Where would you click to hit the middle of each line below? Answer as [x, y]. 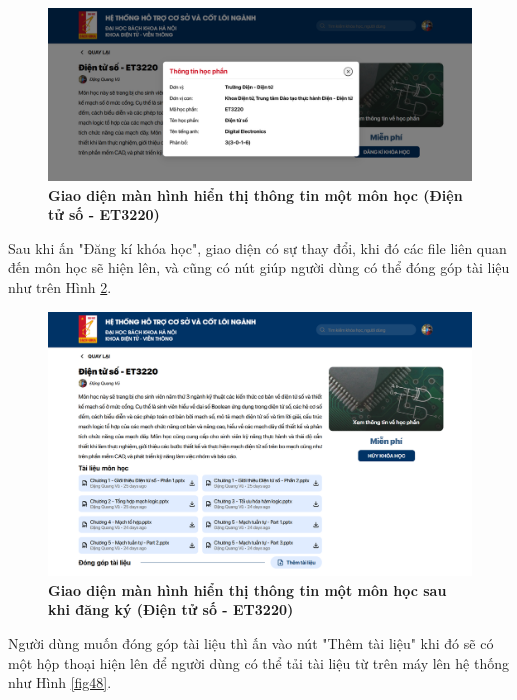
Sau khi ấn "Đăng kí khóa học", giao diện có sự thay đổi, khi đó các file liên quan [257, 247]
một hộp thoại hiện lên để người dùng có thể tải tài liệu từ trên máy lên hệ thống [258, 662]
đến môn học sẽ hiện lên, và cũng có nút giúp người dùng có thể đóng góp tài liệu [259, 267]
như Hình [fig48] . [60, 682]
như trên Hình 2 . [60, 287]
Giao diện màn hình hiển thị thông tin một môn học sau [247, 589]
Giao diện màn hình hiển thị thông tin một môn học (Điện [255, 194]
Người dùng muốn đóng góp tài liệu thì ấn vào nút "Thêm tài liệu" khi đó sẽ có [251, 643]
